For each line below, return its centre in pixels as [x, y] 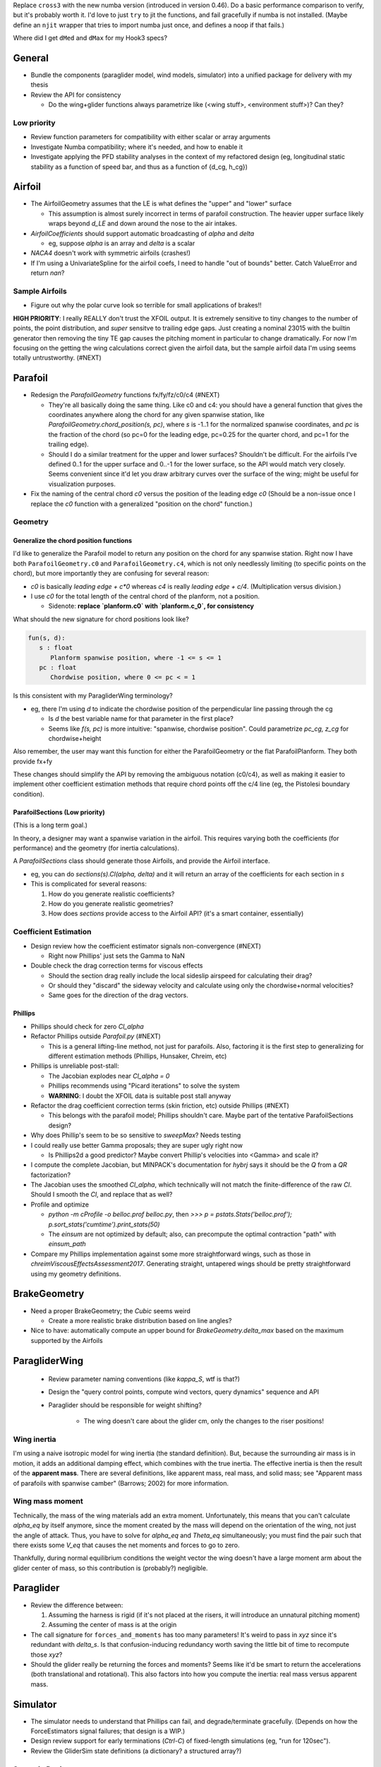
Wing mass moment [48, 1501]
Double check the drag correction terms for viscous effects [117, 965]
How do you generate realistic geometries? [111, 903]
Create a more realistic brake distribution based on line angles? [140, 1320]
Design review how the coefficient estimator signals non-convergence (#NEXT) [146, 946]
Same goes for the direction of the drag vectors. [118, 995]
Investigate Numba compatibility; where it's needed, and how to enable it [137, 147]
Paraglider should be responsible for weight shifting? [125, 1405]
